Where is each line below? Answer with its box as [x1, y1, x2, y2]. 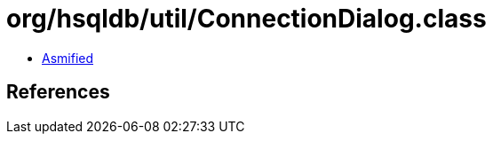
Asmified [42, 50, 94, 66]
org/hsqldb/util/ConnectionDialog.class [6, 4, 487, 34]
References [6, 81, 110, 104]
